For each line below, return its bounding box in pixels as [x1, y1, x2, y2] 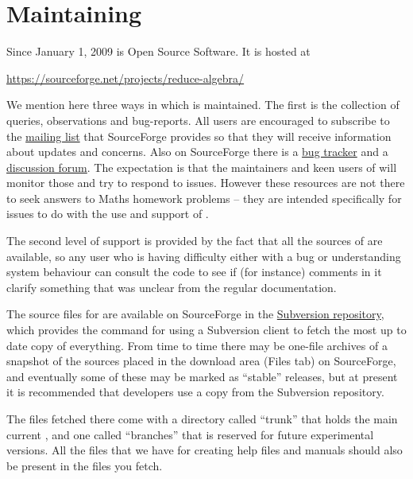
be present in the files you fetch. [6, 457, 163, 473]
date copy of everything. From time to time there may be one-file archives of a [6, 337, 388, 353]
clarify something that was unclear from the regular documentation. [6, 278, 337, 295]
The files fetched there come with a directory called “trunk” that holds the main [6, 411, 398, 426]
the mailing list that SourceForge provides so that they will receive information [6, 127, 392, 144]
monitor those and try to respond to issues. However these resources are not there [6, 174, 405, 191]
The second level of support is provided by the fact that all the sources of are [6, 232, 383, 249]
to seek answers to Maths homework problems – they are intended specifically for [6, 189, 402, 206]
